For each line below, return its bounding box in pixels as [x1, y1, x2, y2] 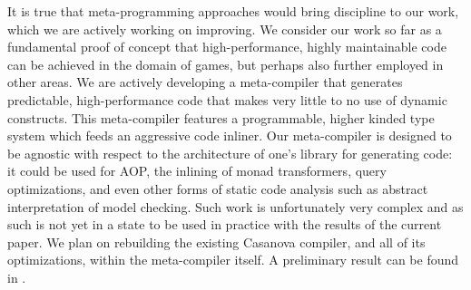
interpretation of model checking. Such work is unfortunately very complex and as [7, 197, 464, 216]
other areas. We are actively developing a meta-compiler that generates [7, 72, 403, 92]
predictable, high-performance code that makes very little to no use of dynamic [7, 90, 447, 109]
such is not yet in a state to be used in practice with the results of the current [7, 215, 442, 234]
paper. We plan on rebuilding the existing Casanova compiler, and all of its [7, 232, 426, 251]
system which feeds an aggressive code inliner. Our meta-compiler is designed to [7, 126, 452, 145]
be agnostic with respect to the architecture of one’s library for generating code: [7, 143, 453, 162]
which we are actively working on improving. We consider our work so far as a [7, 19, 442, 38]
